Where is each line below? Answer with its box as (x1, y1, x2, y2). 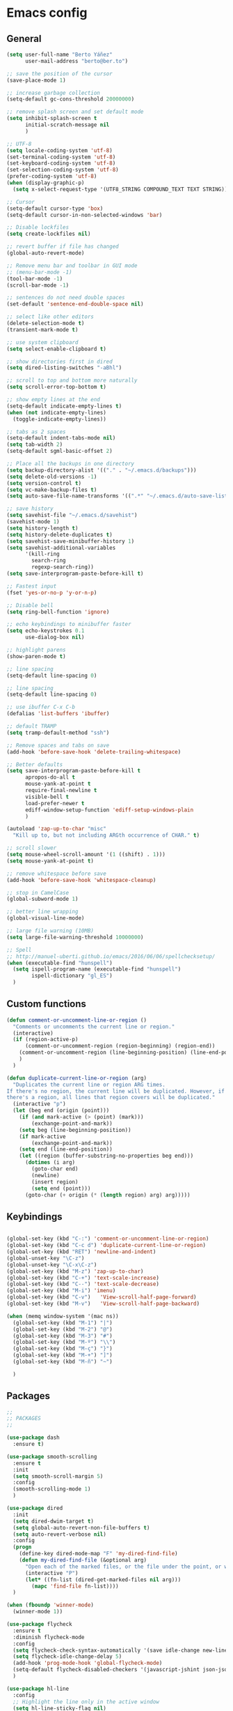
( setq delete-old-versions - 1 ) (6, 473, 97, 480)
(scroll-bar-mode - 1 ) (6, 281, 70, 289)
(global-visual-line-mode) (6, 915, 85, 922)
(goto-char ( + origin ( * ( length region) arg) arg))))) (24, 1191, 191, 1198)
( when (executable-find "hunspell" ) (6, 959, 113, 966)
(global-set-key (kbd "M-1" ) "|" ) (13, 1319, 113, 1327)
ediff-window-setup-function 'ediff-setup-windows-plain (24, 806, 194, 814)
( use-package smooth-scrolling (6, 1453, 97, 1460)
